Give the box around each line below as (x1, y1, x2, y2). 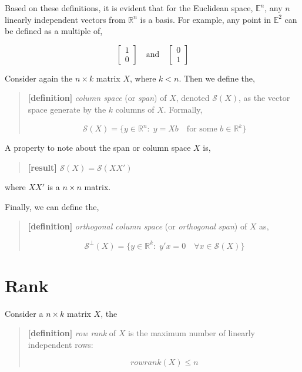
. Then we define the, (179, 72, 255, 84)
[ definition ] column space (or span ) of (28, 92, 167, 104)
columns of (115, 103, 155, 115)
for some (186, 125, 217, 134)
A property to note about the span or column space (5, 141, 191, 154)
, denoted (176, 92, 210, 104)
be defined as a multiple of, (5, 25, 103, 37)
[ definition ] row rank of (28, 327, 116, 339)
